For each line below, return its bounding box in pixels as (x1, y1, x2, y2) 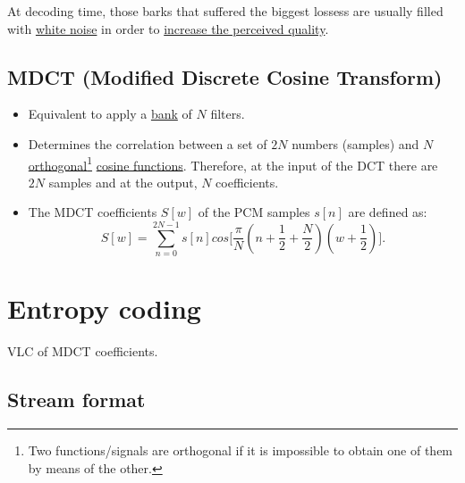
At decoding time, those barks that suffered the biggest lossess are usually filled (7, 2, 444, 20)
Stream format (7, 386, 146, 413)
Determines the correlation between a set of (28, 134, 267, 153)
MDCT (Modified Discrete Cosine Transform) (7, 62, 443, 90)
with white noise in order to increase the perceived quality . (7, 19, 329, 37)
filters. (210, 104, 245, 123)
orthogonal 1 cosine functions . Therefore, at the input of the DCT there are (28, 153, 438, 174)
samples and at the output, (48, 172, 198, 191)
